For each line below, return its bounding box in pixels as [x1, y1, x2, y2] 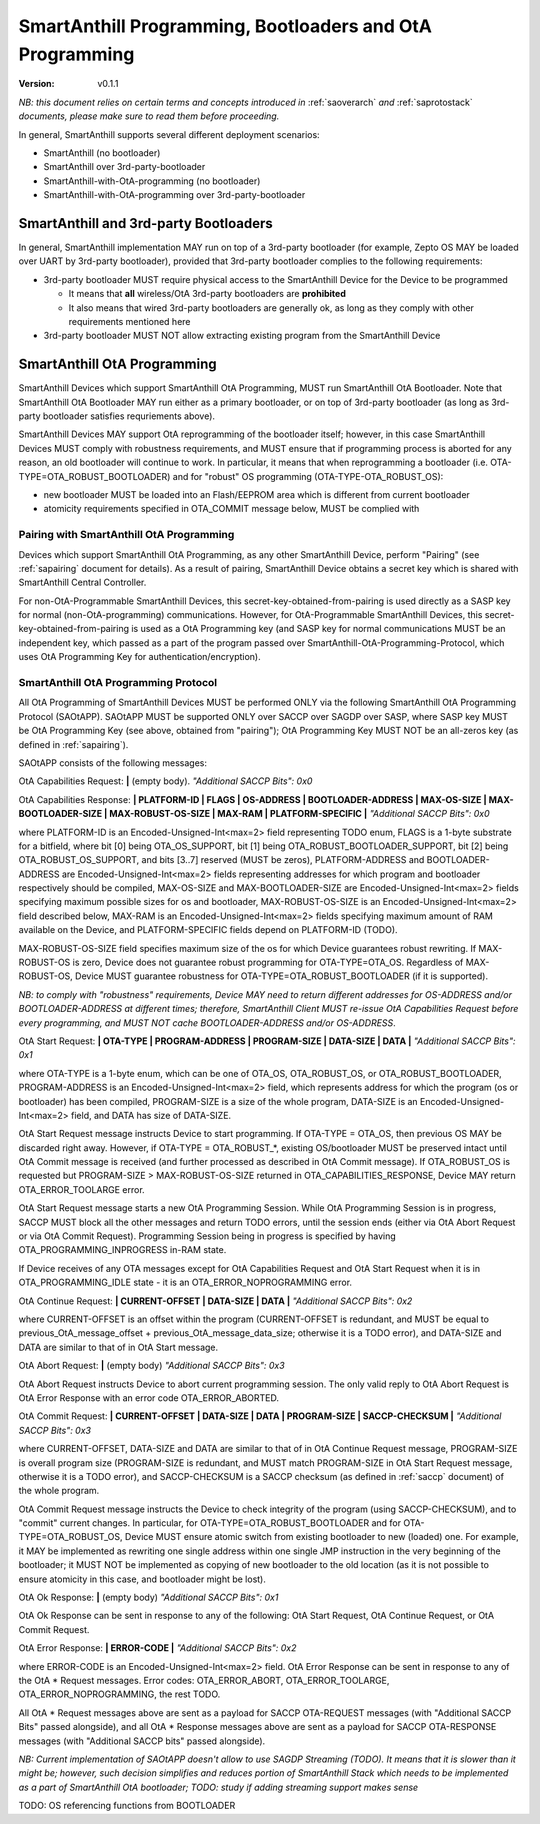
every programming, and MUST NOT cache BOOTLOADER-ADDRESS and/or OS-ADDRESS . [18, 1016, 397, 1029]
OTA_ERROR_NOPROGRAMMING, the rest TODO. [18, 1688, 221, 1700]
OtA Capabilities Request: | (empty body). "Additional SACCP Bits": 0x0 [18, 775, 313, 787]
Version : [18, 78, 55, 90]
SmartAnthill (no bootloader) [43, 146, 161, 159]
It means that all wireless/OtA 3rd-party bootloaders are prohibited [68, 288, 347, 300]
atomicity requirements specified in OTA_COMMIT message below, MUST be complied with [43, 503, 420, 515]
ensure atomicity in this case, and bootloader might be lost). [18, 1573, 267, 1585]
